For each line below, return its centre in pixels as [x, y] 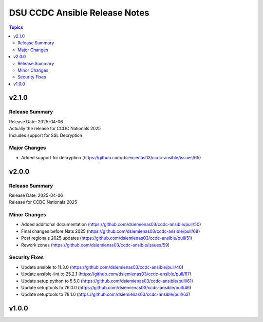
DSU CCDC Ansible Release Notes [79, 13]
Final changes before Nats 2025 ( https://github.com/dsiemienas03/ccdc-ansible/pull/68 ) [111, 231]
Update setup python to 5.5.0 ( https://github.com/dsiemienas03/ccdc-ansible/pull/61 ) [107, 281]
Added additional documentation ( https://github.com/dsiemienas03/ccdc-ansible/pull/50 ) [111, 225]
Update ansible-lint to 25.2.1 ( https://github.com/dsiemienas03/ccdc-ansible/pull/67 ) [106, 274]
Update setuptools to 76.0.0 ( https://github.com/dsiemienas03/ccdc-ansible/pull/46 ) [106, 287]
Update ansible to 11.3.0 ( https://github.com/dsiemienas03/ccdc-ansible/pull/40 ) [102, 267]
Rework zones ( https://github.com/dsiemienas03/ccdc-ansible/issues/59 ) [95, 245]
